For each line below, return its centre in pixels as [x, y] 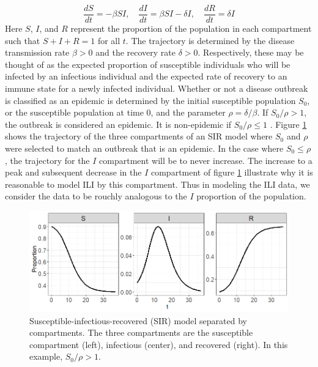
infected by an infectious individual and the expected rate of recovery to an [146, 76]
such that [23, 40]
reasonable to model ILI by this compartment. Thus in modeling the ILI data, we [157, 184]
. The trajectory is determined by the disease [210, 40]
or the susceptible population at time [74, 112]
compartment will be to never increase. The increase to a [206, 160]
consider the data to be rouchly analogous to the [96, 196]
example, [46, 356]
